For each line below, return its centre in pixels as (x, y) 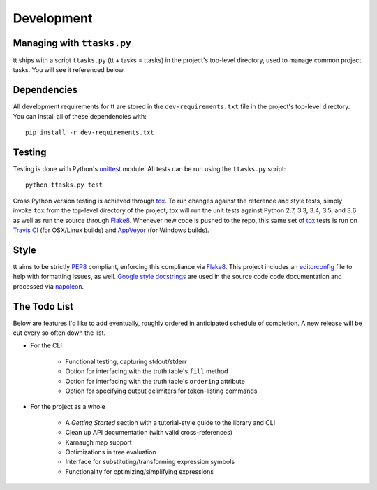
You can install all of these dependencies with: (80, 116)
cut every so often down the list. (59, 333)
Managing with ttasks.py (72, 43)
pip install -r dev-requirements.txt (90, 132)
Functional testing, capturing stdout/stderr (126, 361)
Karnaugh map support (98, 442)
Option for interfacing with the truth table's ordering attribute (155, 381)
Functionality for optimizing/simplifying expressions (140, 471)
